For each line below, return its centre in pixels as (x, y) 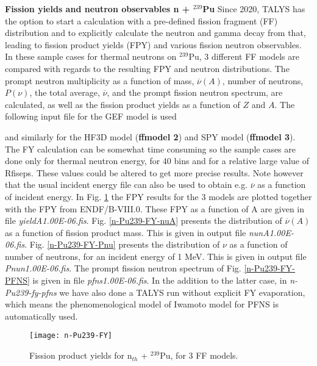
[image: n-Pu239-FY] (71, 336)
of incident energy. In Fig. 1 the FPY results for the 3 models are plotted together (158, 196)
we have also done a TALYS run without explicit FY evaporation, (182, 292)
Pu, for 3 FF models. (199, 355)
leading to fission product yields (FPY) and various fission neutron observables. (153, 44)
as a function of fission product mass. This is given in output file (126, 232)
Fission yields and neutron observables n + (98, 9)
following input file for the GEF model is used (91, 116)
